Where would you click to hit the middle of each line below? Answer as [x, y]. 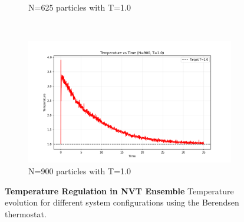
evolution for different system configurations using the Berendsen [122, 202]
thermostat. [26, 213]
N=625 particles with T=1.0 [80, 7]
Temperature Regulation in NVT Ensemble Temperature [119, 190]
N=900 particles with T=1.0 [80, 171]
